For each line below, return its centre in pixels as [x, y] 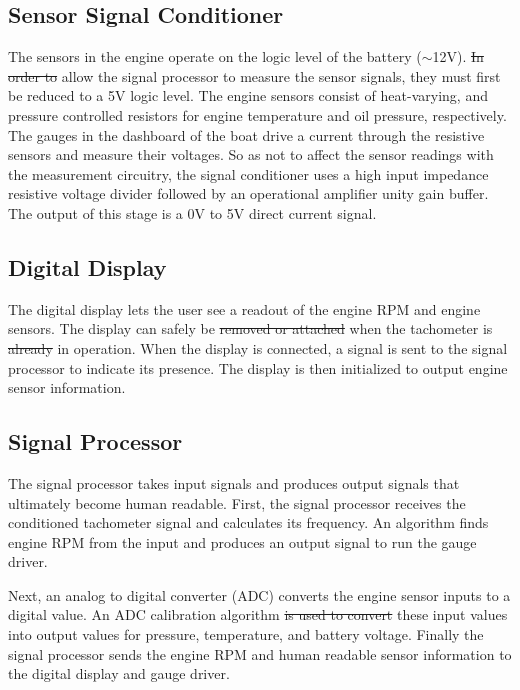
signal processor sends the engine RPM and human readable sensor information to [260, 653]
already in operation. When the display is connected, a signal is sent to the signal [258, 347]
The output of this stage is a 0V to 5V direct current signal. [192, 212]
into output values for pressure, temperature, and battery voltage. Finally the [246, 634]
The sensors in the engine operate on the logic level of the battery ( [215, 56]
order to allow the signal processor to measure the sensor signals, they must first [254, 75]
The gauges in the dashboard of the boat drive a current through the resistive [246, 134]
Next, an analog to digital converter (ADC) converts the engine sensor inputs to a [259, 594]
